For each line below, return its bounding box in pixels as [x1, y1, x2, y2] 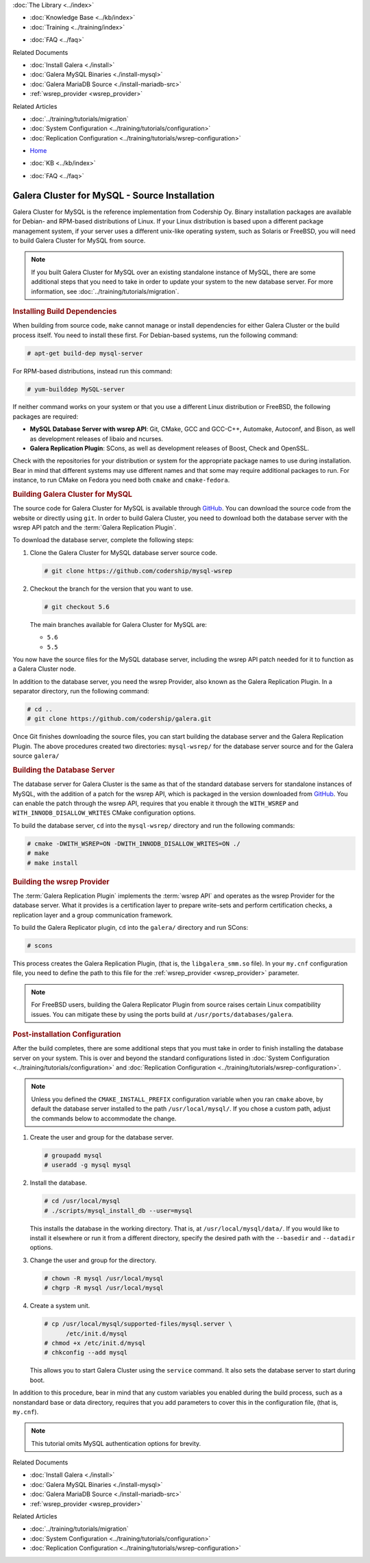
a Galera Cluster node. [12, 665, 77, 673]
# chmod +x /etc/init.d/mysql [44, 1339, 146, 1346]
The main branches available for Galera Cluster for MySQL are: [29, 620, 207, 628]
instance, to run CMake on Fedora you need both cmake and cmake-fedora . [12, 476, 230, 484]
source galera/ [12, 752, 60, 760]
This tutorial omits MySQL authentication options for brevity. [31, 1439, 201, 1447]
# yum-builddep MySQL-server [27, 385, 125, 393]
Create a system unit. [29, 1302, 90, 1310]
